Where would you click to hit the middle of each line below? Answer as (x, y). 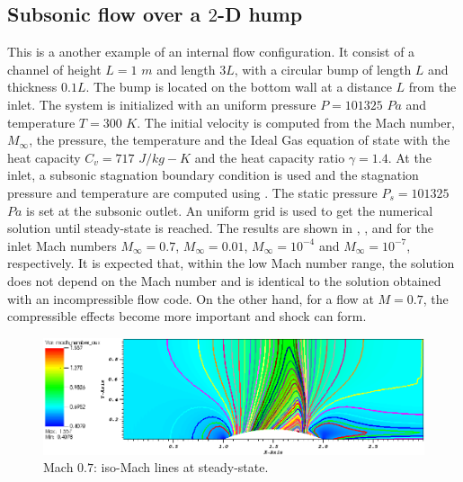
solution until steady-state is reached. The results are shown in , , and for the (220, 228)
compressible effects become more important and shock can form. (187, 316)
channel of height (54, 69)
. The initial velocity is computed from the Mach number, (296, 122)
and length (186, 69)
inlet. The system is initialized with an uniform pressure (162, 104)
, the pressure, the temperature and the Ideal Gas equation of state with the (240, 140)
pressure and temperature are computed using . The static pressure (192, 192)
